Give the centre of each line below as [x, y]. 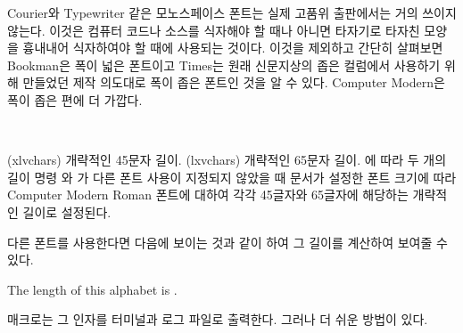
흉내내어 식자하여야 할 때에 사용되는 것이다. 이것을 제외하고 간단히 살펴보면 [233, 48]
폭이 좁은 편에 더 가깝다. [75, 99]
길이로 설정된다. [67, 211]
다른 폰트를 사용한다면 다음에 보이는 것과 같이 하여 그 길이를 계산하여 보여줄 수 [227, 242]
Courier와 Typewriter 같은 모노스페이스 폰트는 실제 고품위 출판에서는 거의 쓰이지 [232, 12]
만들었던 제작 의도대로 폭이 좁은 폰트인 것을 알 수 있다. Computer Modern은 [234, 82]
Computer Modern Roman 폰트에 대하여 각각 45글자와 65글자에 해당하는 [208, 195]
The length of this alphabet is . [92, 289]
